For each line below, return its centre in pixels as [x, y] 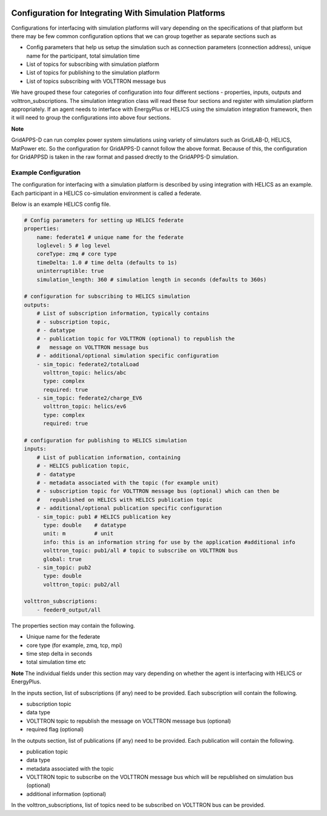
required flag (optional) [55, 729]
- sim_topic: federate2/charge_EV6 [89, 398]
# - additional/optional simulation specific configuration [128, 356]
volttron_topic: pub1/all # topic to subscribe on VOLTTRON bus [141, 551]
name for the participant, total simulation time [83, 56]
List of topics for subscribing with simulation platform [93, 64]
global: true [62, 559]
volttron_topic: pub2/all [82, 584]
